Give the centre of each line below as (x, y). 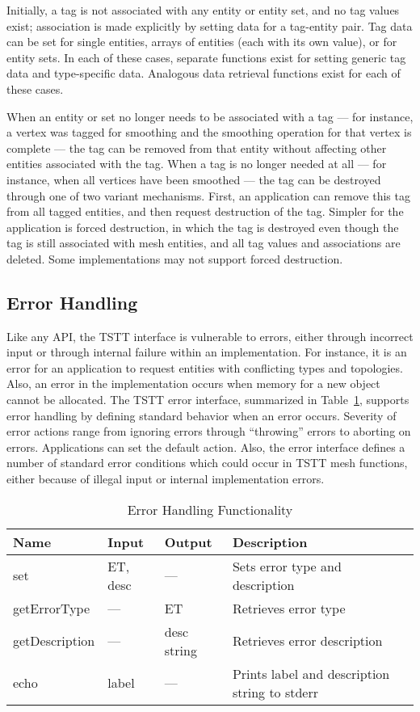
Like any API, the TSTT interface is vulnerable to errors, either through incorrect (210, 336)
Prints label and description (311, 673)
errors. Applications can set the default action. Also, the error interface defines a (206, 447)
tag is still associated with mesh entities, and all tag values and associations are (204, 243)
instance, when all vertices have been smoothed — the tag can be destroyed (194, 179)
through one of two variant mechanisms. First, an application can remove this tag (208, 195)
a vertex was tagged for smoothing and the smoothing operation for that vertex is (209, 132)
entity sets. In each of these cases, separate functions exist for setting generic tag (206, 57)
